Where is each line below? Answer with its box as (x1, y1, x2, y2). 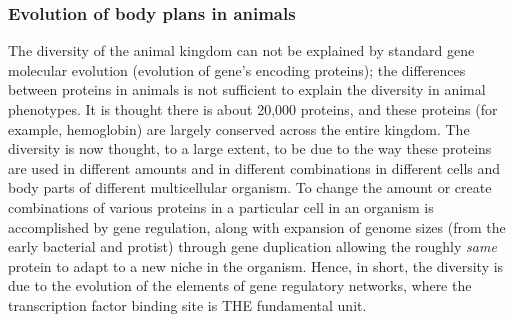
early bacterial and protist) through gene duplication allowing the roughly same (8, 236, 497, 257)
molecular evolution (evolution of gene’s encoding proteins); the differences (8, 59, 466, 80)
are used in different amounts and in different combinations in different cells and (8, 157, 501, 178)
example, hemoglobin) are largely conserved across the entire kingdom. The (8, 118, 470, 139)
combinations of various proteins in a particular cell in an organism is (8, 196, 434, 217)
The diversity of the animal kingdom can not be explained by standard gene (8, 40, 475, 61)
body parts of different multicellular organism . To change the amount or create (8, 177, 492, 198)
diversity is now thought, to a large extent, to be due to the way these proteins (8, 138, 492, 159)
